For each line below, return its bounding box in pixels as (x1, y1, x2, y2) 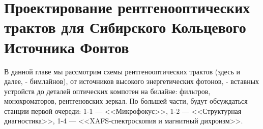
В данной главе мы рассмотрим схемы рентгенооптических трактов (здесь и (4, 66, 240, 76)
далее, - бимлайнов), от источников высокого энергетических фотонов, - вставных (4, 76, 259, 87)
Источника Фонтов (4, 36, 129, 57)
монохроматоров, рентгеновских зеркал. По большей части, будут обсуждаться (4, 96, 248, 106)
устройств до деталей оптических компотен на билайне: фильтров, (4, 85, 211, 96)
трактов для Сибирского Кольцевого (4, 17, 246, 37)
